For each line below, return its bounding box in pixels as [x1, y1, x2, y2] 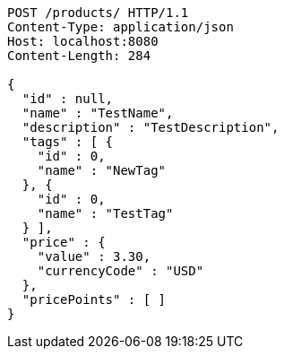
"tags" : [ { [22, 135, 114, 149]
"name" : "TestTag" [37, 206, 174, 221]
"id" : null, [22, 91, 114, 106]
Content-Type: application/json [7, 20, 234, 34]
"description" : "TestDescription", [22, 120, 280, 135]
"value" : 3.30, [37, 249, 151, 264]
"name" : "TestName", [22, 106, 174, 120]
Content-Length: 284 [7, 48, 151, 63]
